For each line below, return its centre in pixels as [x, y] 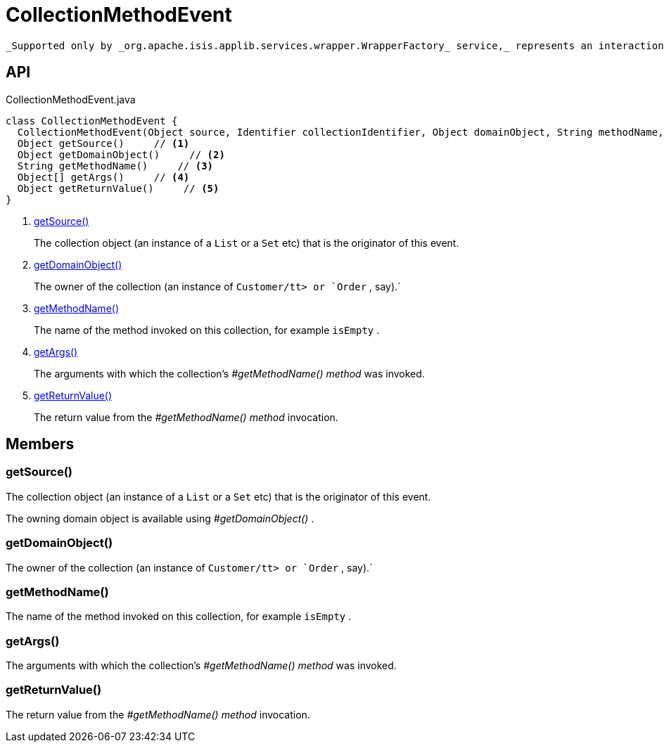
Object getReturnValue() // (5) [118, 188]
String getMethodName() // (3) [115, 166]
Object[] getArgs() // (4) [103, 177]
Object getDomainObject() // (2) [121, 154]
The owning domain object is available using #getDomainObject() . [160, 518]
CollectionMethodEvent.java [71, 99]
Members [40, 444]
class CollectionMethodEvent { [92, 121]
